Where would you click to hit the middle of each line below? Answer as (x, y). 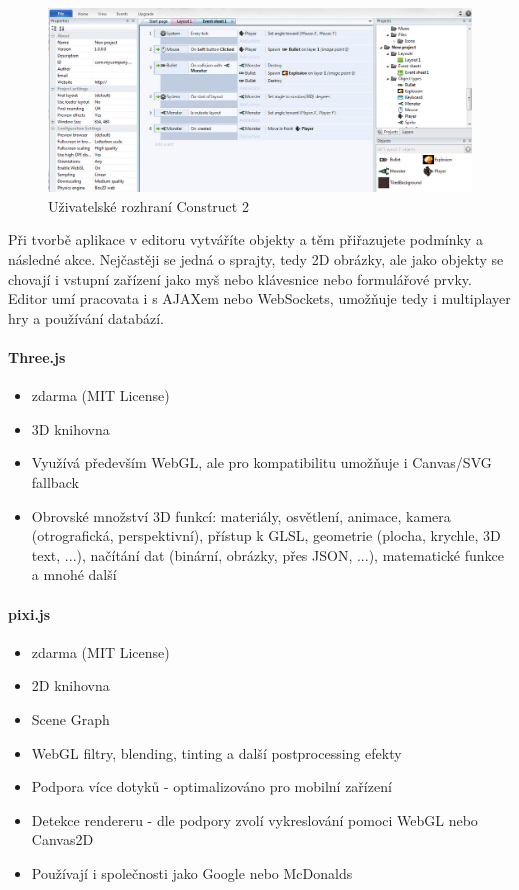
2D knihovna (70, 685)
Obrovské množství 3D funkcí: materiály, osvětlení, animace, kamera (241, 515)
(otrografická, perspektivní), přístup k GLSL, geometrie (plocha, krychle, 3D (266, 535)
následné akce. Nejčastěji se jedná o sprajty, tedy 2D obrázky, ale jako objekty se (256, 259)
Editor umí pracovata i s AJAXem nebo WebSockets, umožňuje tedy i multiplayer (259, 298)
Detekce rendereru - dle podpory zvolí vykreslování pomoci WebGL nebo (254, 819)
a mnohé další (74, 574)
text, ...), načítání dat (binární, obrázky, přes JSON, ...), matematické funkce (267, 554)
